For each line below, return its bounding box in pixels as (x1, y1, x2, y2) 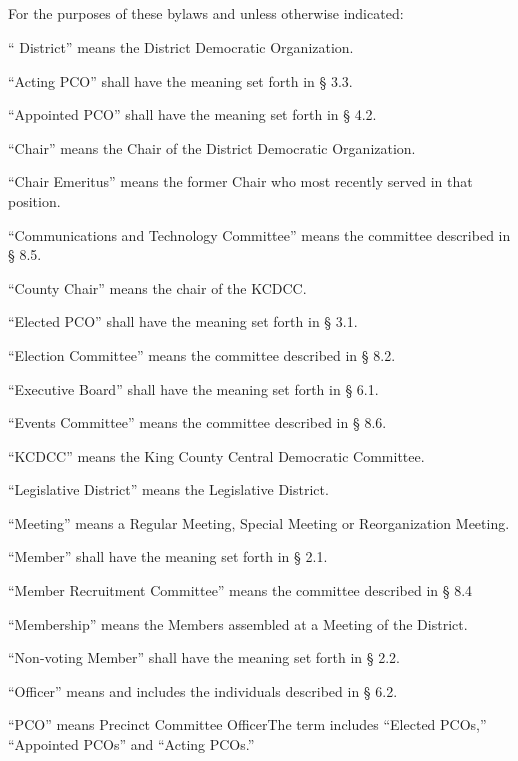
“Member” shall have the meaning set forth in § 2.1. (8, 546, 328, 567)
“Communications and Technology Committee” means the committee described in (8, 224, 511, 245)
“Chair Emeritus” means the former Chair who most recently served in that (8, 171, 473, 192)
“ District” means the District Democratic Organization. (8, 36, 354, 57)
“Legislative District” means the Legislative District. (8, 479, 329, 500)
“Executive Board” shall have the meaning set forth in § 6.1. (8, 378, 379, 399)
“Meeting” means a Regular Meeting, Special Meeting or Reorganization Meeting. (8, 512, 510, 533)
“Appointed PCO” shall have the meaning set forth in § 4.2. (8, 104, 377, 125)
